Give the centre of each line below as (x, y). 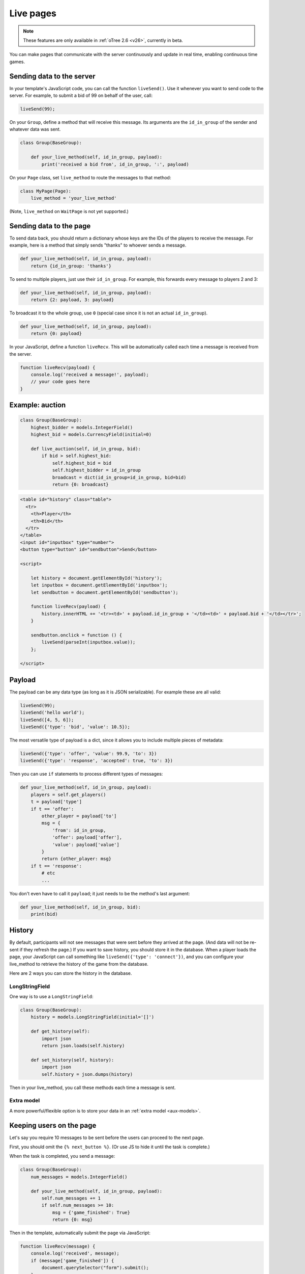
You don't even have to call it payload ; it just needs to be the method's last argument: (100, 893)
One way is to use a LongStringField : (51, 997)
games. (17, 62)
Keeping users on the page (53, 1125)
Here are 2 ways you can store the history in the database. (71, 973)
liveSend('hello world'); (52, 713)
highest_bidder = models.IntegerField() (82, 427)
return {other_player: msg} (77, 859)
